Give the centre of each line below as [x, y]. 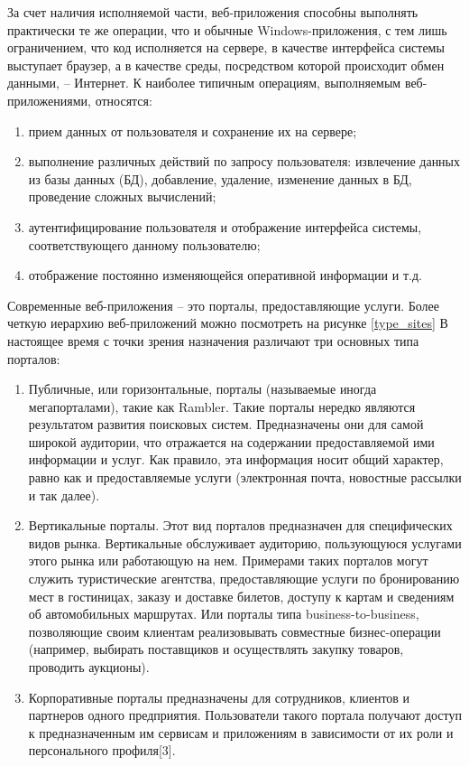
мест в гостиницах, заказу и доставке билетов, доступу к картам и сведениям [241, 596]
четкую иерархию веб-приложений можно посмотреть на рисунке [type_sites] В [228, 323]
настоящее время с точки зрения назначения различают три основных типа [213, 340]
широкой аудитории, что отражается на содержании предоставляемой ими [231, 441]
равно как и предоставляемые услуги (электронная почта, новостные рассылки [245, 477]
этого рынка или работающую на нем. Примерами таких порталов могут [228, 560]
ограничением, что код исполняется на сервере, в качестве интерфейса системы [226, 47]
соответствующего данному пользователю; [144, 244]
